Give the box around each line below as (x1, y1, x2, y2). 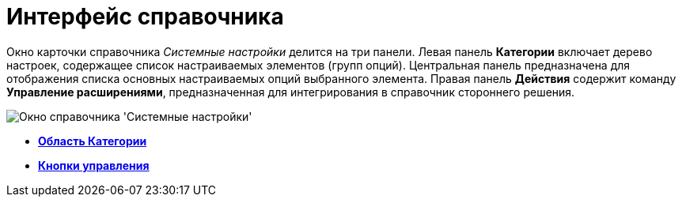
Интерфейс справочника (6, 3, 284, 30)
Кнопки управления (38, 158, 150, 172)
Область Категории (38, 133, 147, 148)
